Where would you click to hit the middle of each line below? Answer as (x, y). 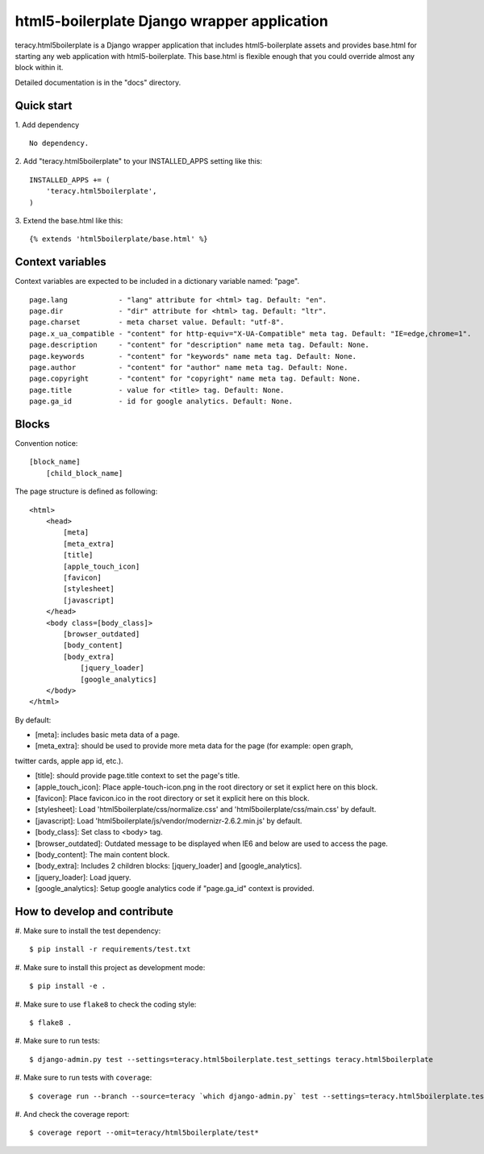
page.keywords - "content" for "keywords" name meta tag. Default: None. (193, 356)
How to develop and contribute (94, 911)
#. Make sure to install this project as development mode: (110, 967)
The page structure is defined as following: (86, 491)
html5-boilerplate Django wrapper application (171, 21)
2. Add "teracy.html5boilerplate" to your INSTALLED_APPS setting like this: (138, 161)
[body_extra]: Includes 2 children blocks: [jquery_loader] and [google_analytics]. (169, 866)
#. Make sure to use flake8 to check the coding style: (106, 1004)
